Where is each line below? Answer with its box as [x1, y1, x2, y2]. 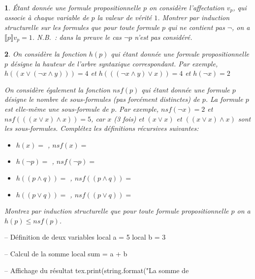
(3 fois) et [114, 113, 144, 124]
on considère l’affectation [149, 2, 224, 12]
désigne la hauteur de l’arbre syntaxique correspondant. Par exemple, [10, 58, 218, 68]
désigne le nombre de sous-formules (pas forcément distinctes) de [4, 94, 200, 104]
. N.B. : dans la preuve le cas [32, 31, 122, 42]
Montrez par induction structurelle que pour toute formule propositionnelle [4, 206, 229, 216]
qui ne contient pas [168, 22, 225, 32]
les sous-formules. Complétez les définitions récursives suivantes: [4, 123, 199, 133]
